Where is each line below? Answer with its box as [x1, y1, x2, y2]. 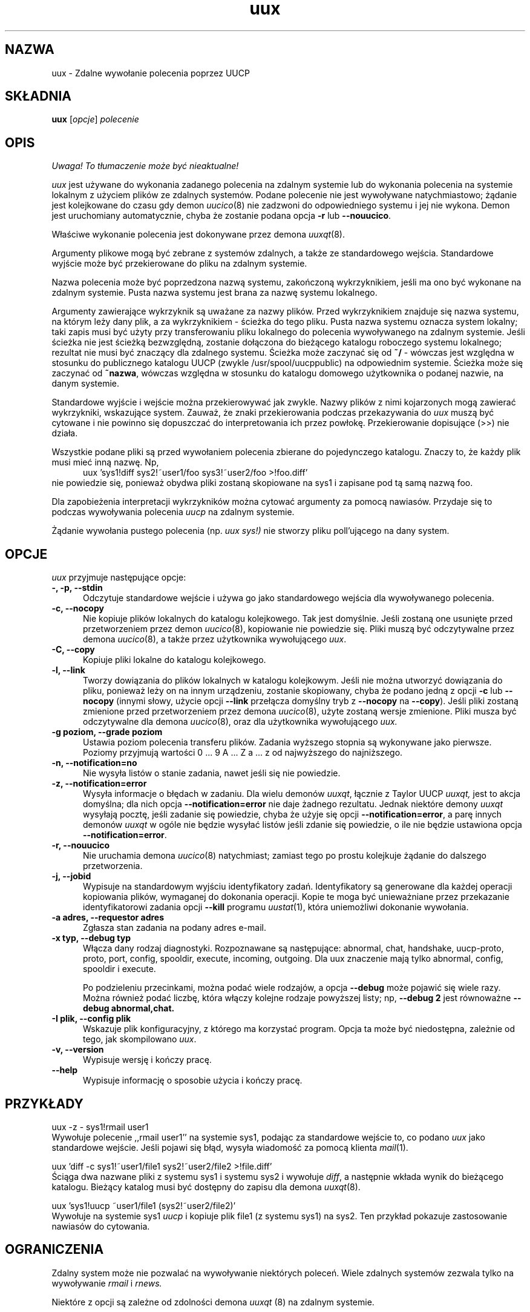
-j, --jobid [51, 871, 91, 882]
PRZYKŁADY [5, 1096, 83, 1111]
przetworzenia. [83, 861, 143, 871]
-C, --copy [51, 644, 95, 655]
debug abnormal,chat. [83, 1003, 175, 1014]
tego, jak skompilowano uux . [83, 1034, 197, 1045]
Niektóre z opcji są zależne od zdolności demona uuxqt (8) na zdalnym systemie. [51, 1296, 375, 1307]
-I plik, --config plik [51, 1013, 131, 1024]
